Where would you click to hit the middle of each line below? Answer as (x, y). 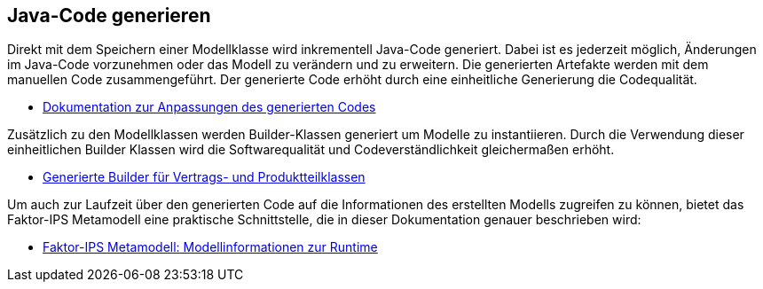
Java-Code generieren (109, 16)
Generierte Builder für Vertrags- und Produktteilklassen (204, 177)
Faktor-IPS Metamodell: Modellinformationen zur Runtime (210, 247)
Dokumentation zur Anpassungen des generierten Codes (209, 107)
